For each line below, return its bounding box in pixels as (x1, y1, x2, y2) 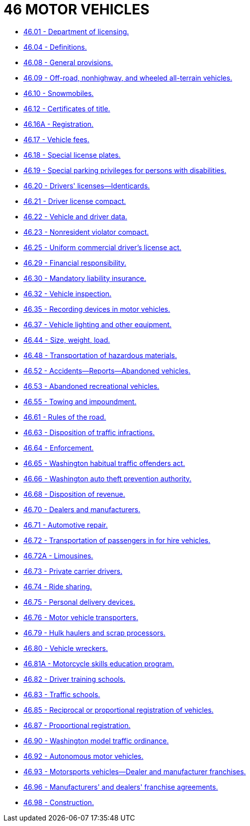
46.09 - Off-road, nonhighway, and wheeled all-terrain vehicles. (23, 73, 233, 82)
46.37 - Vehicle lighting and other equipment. (23, 320, 172, 329)
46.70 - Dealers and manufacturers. (23, 505, 141, 514)
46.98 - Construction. (23, 798, 94, 807)
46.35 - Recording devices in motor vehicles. (23, 304, 170, 313)
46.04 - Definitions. (23, 42, 87, 51)
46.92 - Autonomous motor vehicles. (23, 751, 144, 760)
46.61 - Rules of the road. (23, 412, 106, 421)
